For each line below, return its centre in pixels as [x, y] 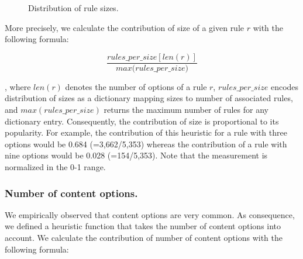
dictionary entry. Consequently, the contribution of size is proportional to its [142, 121]
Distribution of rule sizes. [73, 8]
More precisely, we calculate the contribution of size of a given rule [125, 27]
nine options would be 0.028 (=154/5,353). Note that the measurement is [136, 155]
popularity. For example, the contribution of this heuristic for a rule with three [146, 132]
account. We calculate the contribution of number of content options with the [144, 237]
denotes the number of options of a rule [136, 86]
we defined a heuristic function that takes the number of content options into [143, 226]
